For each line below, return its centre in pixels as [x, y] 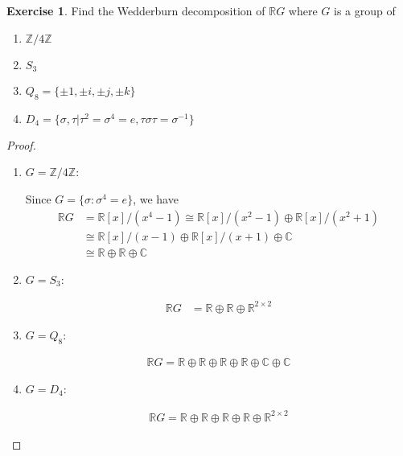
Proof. [21, 144]
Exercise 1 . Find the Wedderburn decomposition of [136, 10]
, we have [156, 199]
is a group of [365, 10]
